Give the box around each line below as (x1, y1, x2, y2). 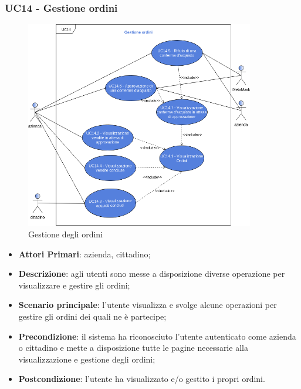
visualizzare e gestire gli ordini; (18, 279, 130, 291)
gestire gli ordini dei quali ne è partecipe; (18, 310, 167, 322)
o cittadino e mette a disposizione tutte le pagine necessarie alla (18, 341, 248, 354)
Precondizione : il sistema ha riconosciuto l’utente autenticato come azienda (18, 330, 296, 342)
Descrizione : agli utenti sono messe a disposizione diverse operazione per (18, 267, 285, 280)
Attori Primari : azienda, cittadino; (18, 247, 151, 260)
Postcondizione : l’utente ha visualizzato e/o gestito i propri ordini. (18, 373, 265, 385)
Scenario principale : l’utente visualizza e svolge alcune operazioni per (18, 299, 277, 311)
